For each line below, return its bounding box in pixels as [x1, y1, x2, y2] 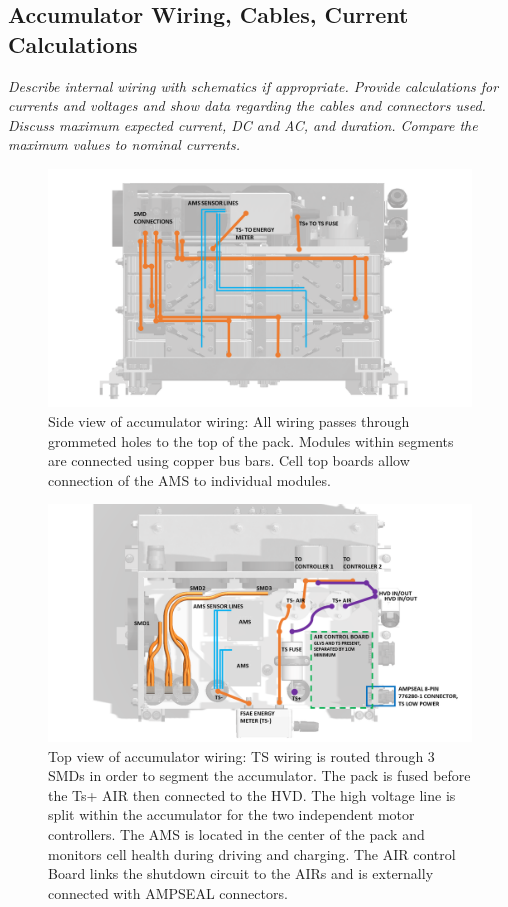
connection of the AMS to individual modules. [48, 469, 331, 490]
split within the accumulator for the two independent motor [48, 804, 415, 825]
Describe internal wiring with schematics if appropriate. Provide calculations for [8, 75, 499, 96]
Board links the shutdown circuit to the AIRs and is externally [48, 863, 434, 884]
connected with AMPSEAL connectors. [48, 882, 288, 903]
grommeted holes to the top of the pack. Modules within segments [48, 430, 454, 451]
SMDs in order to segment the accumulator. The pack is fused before [48, 765, 471, 786]
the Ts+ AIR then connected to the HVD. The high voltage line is [48, 784, 456, 805]
